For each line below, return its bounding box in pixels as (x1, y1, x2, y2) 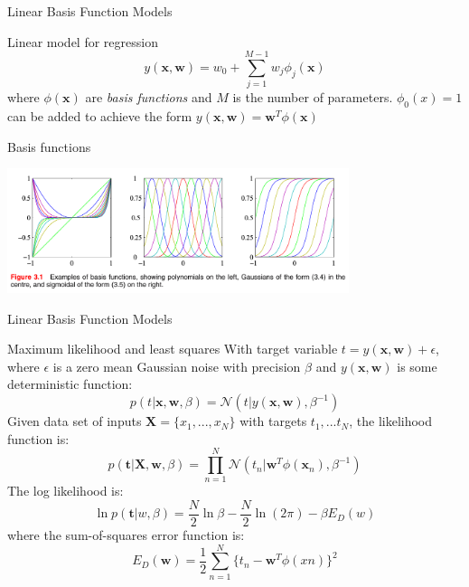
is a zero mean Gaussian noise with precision (52, 356, 301, 375)
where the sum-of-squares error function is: (7, 525, 245, 544)
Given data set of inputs (7, 412, 142, 431)
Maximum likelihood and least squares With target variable (7, 339, 338, 358)
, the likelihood (349, 412, 433, 431)
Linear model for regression (7, 32, 158, 51)
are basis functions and (85, 88, 212, 107)
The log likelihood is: (7, 481, 124, 500)
